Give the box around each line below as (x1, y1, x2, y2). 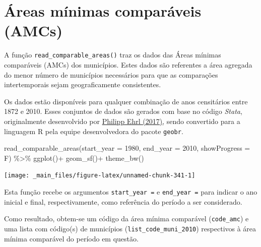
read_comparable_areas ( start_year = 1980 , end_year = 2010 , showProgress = (4, 143, 250, 153)
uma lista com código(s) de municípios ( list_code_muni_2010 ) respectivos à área (4, 223, 256, 233)
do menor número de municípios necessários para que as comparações (4, 69, 218, 80)
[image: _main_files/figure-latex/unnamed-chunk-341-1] (4, 172, 195, 179)
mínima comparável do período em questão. (4, 233, 139, 243)
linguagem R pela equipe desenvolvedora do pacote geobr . (4, 126, 183, 136)
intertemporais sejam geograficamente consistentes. (4, 79, 161, 90)
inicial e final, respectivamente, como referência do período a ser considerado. (4, 196, 242, 207)
